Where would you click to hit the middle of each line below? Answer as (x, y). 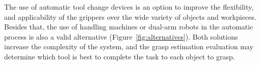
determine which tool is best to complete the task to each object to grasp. (120, 56)
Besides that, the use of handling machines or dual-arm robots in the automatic (129, 27)
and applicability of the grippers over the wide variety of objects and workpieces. (130, 17)
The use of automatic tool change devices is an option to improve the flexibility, (129, 7)
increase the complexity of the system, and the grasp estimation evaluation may (129, 46)
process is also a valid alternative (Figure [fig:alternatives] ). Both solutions (121, 36)
